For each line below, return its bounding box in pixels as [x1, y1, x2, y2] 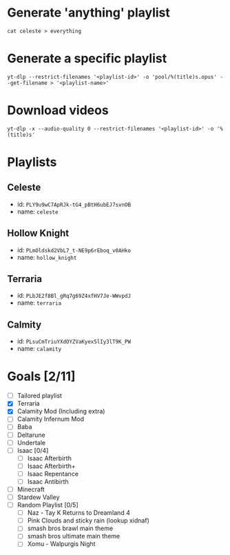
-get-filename [7, 79, 48, 86]
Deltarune [17, 431, 46, 439]
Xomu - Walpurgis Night [27, 540, 96, 548]
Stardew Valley [17, 493, 60, 501]
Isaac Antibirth [27, 477, 69, 485]
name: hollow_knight [17, 253, 77, 261]
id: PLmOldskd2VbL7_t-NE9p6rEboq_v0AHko [17, 245, 132, 254]
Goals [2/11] [7, 368, 76, 384]
